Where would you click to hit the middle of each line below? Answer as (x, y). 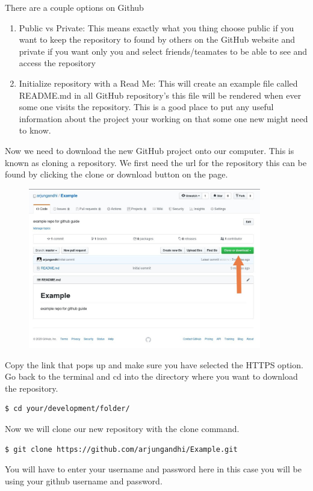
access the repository (57, 63)
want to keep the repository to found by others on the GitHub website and (157, 39)
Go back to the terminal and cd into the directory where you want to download (151, 376)
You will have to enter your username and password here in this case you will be (153, 469)
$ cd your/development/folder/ (67, 409)
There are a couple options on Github (74, 7)
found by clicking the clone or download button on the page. (116, 174)
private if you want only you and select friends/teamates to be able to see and (163, 51)
